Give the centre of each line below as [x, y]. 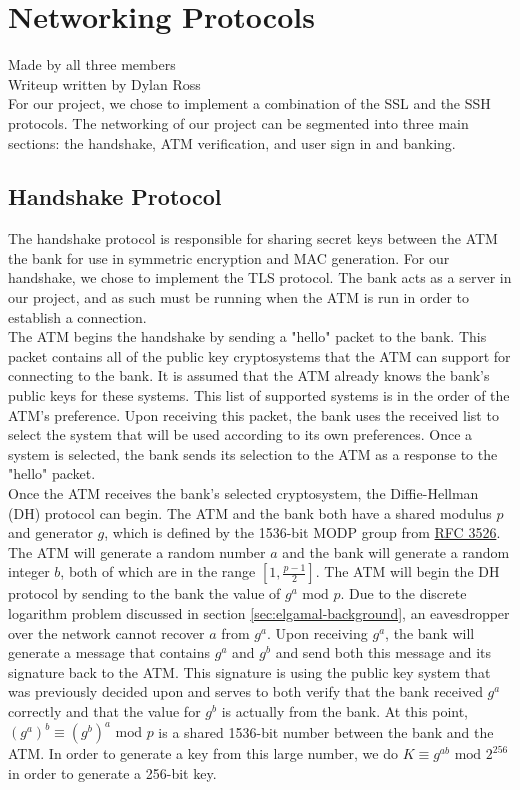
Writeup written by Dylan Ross [104, 83]
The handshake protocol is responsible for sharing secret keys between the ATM [253, 238]
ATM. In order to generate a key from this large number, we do [203, 753]
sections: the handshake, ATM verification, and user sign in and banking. [232, 142]
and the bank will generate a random [396, 551]
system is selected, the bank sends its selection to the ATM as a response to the [253, 453]
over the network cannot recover [106, 632]
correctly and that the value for [104, 710]
